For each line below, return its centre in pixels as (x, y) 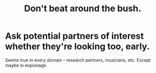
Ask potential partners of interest (75, 36)
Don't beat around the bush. (83, 9)
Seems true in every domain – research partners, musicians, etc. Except (78, 60)
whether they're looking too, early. (78, 47)
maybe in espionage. (26, 65)
